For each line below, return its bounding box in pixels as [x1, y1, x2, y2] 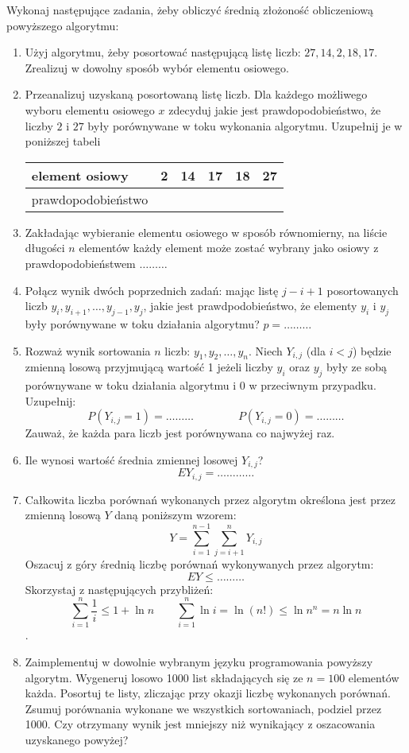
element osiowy [31, 165, 129, 184]
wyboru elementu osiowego [25, 101, 155, 118]
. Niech [248, 342, 283, 359]
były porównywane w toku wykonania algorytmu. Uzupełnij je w [87, 117, 403, 134]
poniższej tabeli [25, 133, 101, 149]
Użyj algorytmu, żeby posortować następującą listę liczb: [25, 44, 301, 60]
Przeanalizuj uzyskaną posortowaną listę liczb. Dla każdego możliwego [25, 86, 368, 103]
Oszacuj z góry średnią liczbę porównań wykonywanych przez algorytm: [25, 556, 374, 573]
